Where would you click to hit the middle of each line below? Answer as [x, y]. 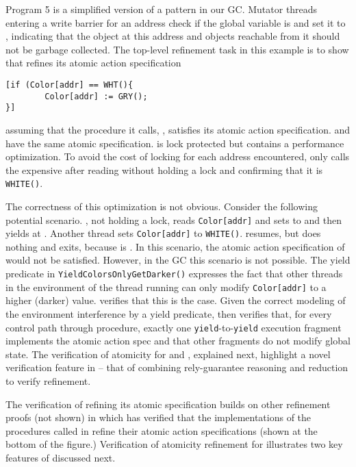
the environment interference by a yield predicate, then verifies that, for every [169, 313]
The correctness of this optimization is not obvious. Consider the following [162, 206]
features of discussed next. [61, 457]
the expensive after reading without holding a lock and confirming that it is [164, 169]
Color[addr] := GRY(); [96, 96]
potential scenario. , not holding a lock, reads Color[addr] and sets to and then [174, 219]
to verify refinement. [48, 381]
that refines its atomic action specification [93, 63]
